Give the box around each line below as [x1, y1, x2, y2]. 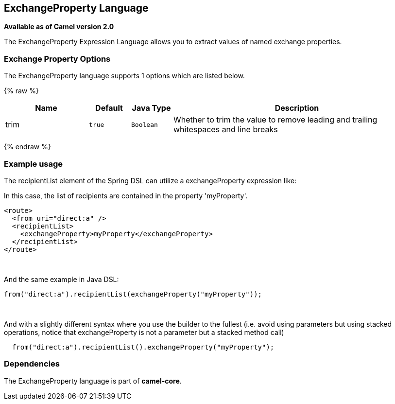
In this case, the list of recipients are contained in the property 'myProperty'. [4, 191, 248, 200]
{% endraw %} [4, 142, 51, 151]
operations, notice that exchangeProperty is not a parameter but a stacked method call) [4, 328, 284, 336]
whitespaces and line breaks [173, 124, 278, 135]
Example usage [4, 158, 63, 169]
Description [275, 103, 319, 113]
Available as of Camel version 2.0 [4, 22, 114, 31]
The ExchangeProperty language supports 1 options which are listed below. [4, 71, 245, 80]
